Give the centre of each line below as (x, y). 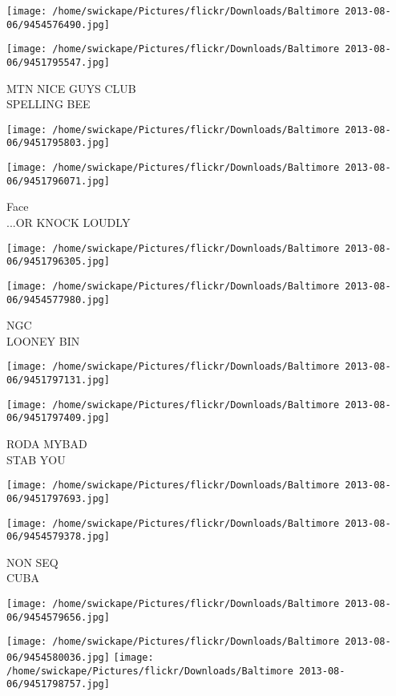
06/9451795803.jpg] (58, 143)
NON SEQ (32, 562)
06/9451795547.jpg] (58, 62)
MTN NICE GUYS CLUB (71, 88)
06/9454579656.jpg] (58, 617)
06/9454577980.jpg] (58, 299)
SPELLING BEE (48, 104)
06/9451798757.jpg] (58, 684)
